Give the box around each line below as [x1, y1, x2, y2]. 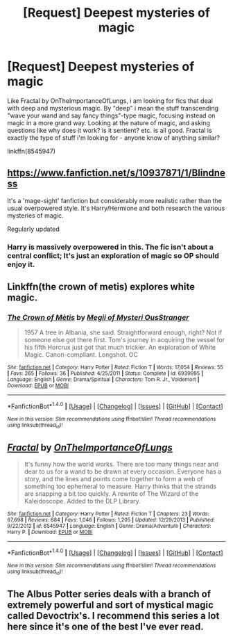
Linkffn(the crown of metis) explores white [7, 281, 196, 293]
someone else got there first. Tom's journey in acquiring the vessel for [24, 336, 225, 344]
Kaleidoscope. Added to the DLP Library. [24, 497, 141, 506]
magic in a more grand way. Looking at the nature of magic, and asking [7, 118, 210, 127]
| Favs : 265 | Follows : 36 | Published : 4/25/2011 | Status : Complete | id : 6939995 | [7, 370, 203, 377]
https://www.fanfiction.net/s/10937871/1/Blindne [7, 167, 225, 179]
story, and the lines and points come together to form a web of [24, 475, 203, 483]
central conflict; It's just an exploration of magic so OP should [7, 250, 220, 260]
